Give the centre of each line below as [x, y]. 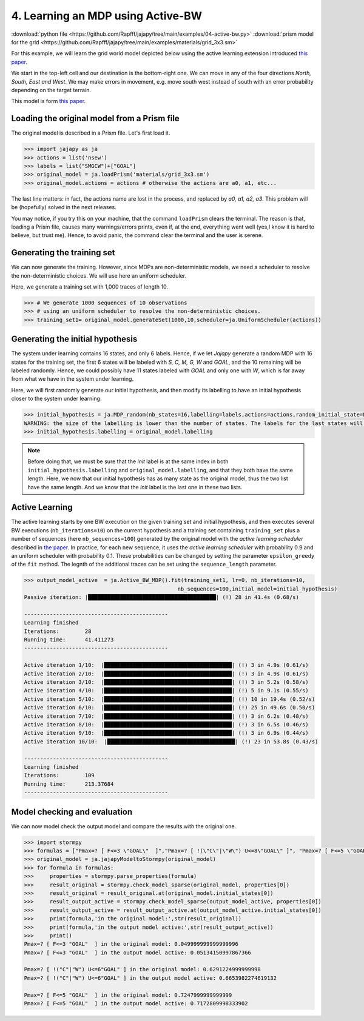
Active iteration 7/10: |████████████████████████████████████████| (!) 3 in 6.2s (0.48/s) [166, 716]
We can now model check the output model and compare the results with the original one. [124, 826]
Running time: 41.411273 [69, 640]
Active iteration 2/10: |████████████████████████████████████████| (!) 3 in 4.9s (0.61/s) [166, 674]
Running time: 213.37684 [69, 784]
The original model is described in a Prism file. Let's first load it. [91, 133]
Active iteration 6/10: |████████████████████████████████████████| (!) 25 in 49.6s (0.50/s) [170, 708]
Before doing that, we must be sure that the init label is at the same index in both [128, 461]
